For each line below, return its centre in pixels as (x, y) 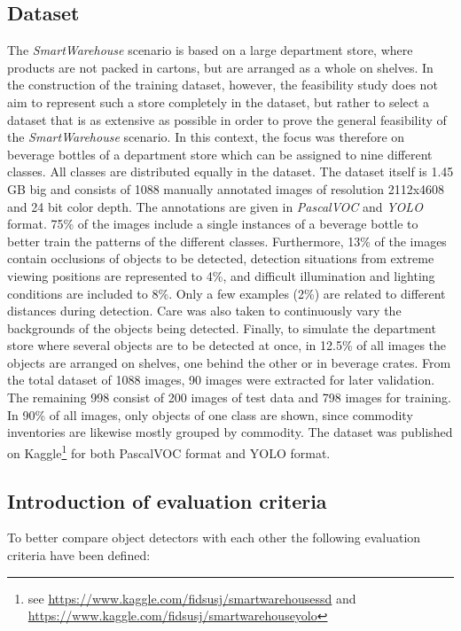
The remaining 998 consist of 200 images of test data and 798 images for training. (229, 397)
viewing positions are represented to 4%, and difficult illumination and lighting (221, 275)
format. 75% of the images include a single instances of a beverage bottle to (213, 224)
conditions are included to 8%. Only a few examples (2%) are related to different (227, 293)
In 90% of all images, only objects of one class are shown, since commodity (210, 414)
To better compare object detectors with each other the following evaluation (214, 538)
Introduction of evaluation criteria (167, 500)
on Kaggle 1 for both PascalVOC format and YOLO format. (169, 451)
